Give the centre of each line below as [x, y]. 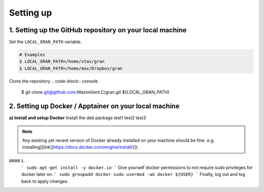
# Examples [32, 55]
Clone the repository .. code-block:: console [54, 81]
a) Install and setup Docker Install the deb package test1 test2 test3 [77, 118]
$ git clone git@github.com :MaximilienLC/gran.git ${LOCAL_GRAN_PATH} [95, 92]
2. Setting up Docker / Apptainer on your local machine [94, 106]
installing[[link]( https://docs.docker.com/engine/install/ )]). [80, 147]
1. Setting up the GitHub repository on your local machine [98, 30]
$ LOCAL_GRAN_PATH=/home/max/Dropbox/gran [71, 68]
